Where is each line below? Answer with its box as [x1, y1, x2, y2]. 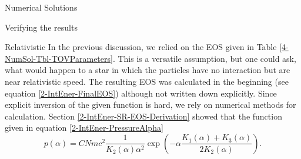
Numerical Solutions [5, 1, 78, 13]
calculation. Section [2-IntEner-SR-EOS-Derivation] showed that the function [5, 110, 282, 122]
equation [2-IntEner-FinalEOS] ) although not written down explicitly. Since [5, 87, 277, 99]
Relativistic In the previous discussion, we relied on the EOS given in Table [5, 41, 277, 53]
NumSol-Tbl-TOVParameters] [5, 52, 113, 64]
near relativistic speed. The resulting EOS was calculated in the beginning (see [5, 75, 289, 87]
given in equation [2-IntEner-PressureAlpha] [5, 121, 163, 134]
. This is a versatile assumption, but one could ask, [112, 52, 296, 64]
